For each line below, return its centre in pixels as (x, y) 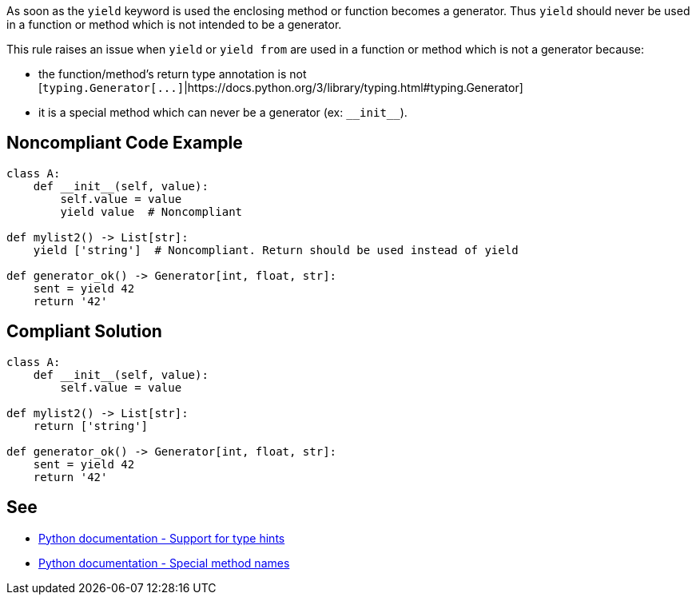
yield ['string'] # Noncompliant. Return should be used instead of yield (276, 250)
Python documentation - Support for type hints (162, 538)
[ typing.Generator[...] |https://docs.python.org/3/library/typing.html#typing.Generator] (281, 88)
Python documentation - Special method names (164, 563)
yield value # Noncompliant (151, 211)
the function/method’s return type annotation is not (173, 74)
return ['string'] (91, 426)
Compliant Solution (84, 332)
